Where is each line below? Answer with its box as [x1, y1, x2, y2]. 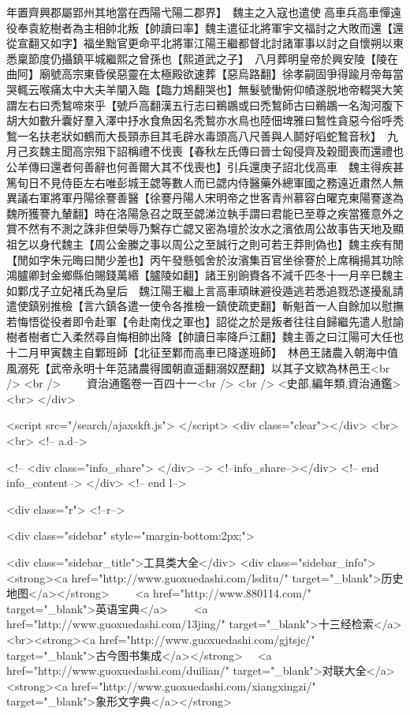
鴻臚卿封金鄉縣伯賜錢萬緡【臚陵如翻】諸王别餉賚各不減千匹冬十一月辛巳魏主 [6, 267, 404, 283]
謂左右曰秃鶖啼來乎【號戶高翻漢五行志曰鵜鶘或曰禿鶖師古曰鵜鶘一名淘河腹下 [6, 96, 404, 113]
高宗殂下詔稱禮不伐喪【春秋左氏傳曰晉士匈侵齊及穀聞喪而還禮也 [72, 143, 404, 159]
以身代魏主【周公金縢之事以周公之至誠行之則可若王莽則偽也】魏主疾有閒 [28, 235, 404, 252]
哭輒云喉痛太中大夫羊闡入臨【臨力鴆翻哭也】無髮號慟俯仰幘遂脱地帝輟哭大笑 [6, 80, 404, 97]
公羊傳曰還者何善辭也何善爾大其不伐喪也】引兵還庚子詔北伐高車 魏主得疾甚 [6, 158, 404, 174]
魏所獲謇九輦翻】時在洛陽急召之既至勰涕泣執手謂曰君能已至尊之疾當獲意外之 [6, 204, 404, 221]
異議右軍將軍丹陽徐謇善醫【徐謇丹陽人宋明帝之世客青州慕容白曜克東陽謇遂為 [6, 189, 404, 206]
